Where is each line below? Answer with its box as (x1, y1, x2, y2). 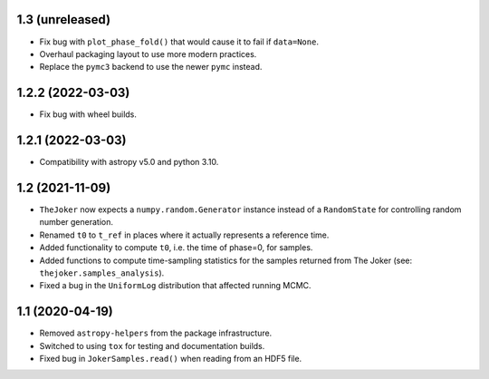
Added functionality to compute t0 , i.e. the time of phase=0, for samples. (39, 242, 313, 253)
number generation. (39, 217, 113, 228)
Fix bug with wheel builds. (39, 109, 138, 120)
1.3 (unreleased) (16, 12, 111, 27)
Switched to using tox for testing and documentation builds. (39, 340, 265, 351)
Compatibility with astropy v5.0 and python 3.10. (39, 157, 219, 168)
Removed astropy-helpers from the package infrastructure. (39, 327, 273, 339)
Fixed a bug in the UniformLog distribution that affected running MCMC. (39, 280, 312, 291)
